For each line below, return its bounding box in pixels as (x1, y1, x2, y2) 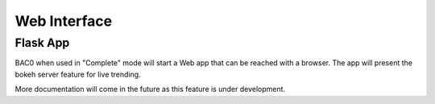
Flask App (14, 35, 70, 50)
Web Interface (14, 12, 113, 30)
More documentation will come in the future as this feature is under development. (14, 85, 286, 94)
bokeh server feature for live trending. (14, 69, 141, 79)
